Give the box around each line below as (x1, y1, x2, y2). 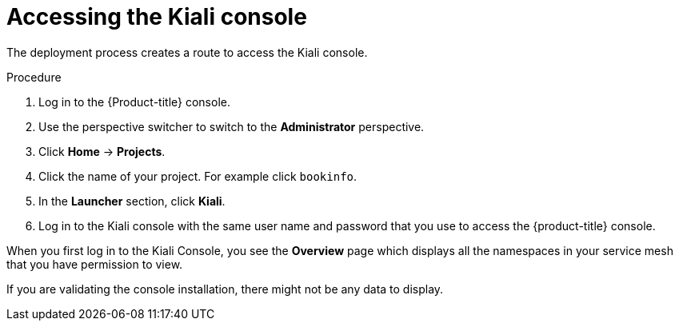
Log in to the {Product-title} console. (38, 94, 230, 109)
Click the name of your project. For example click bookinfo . (38, 169, 357, 183)
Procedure (6, 70, 62, 84)
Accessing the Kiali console (6, 3, 307, 30)
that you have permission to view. (6, 257, 183, 271)
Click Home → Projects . (38, 144, 166, 158)
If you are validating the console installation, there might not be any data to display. (6, 281, 444, 296)
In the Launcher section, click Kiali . (38, 193, 226, 208)
